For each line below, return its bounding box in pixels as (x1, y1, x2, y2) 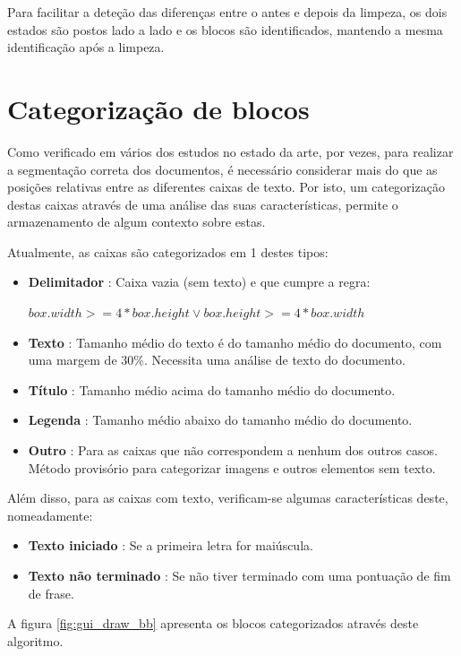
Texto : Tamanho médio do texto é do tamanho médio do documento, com (28, 332, 442, 351)
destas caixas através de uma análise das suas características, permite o (7, 194, 398, 213)
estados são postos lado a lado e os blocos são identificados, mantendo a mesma (7, 20, 443, 39)
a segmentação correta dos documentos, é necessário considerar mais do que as (7, 160, 438, 178)
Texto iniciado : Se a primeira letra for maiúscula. (28, 536, 313, 555)
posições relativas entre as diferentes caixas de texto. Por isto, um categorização (7, 177, 445, 196)
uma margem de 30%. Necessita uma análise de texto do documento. (28, 350, 406, 369)
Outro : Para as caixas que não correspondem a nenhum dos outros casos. (28, 441, 438, 460)
